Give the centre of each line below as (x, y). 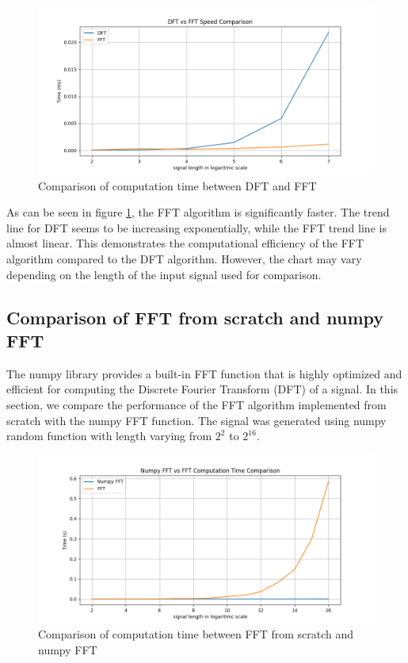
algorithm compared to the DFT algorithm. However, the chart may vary (184, 258)
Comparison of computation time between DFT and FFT (177, 185)
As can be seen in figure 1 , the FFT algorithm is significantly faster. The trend (198, 212)
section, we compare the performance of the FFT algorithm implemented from (196, 404)
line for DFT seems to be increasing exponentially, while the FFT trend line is (196, 227)
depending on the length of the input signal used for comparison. (164, 274)
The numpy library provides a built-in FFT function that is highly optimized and (204, 373)
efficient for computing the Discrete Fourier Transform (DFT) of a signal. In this (202, 389)
